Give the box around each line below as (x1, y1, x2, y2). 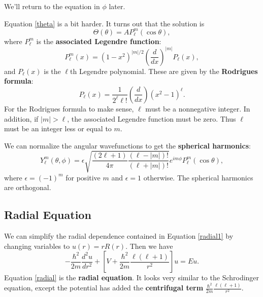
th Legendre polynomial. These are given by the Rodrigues (70, 65, 258, 76)
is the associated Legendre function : (36, 35, 161, 46)
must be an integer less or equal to (4, 123, 112, 134)
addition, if (4, 113, 39, 124)
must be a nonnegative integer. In (145, 103, 250, 114)
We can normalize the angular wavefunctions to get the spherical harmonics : (4, 140, 251, 151)
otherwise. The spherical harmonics (143, 172, 253, 182)
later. (109, 1, 125, 11)
